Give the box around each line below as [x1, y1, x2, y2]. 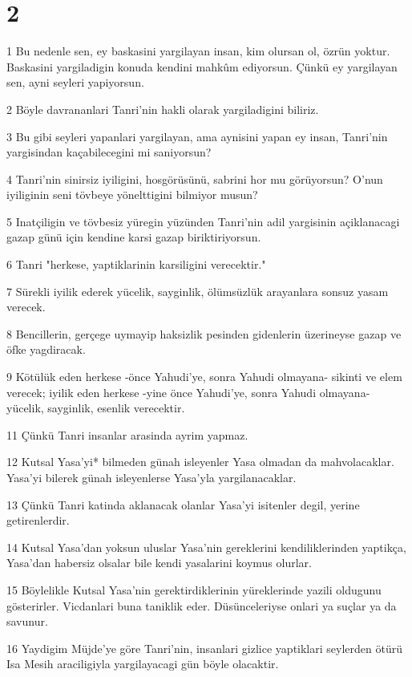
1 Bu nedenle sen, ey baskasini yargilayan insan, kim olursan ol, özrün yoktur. [6, 43, 390, 59]
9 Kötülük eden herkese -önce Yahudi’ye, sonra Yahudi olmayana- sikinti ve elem [6, 368, 402, 385]
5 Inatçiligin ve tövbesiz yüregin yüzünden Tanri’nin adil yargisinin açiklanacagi [6, 213, 400, 229]
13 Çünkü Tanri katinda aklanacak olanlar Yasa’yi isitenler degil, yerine [6, 496, 360, 513]
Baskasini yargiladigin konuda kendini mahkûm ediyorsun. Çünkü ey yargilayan [6, 58, 398, 75]
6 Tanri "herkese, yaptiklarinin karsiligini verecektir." [6, 256, 266, 273]
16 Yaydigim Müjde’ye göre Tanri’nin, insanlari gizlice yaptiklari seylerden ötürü [6, 639, 402, 656]
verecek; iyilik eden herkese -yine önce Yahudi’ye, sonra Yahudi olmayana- [6, 383, 370, 400]
